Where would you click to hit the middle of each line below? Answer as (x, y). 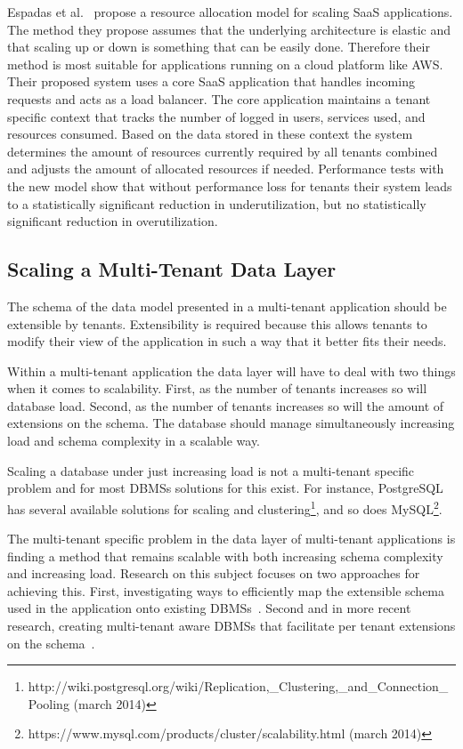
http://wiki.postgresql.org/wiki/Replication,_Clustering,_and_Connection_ (238, 686)
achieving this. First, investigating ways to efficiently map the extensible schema (226, 590)
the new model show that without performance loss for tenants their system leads (230, 185)
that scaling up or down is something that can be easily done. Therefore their (219, 47)
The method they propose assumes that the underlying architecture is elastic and (229, 29)
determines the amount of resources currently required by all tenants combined (223, 151)
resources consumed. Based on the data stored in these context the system (210, 134)
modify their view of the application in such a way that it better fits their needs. (227, 341)
